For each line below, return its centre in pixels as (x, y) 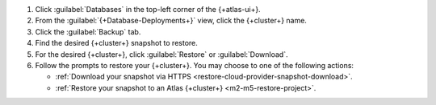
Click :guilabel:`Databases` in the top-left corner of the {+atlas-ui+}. (148, 9)
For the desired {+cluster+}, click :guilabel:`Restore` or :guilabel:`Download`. (161, 54)
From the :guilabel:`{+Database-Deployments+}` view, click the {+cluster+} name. (171, 21)
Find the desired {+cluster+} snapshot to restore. (116, 43)
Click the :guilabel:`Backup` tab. (88, 31)
